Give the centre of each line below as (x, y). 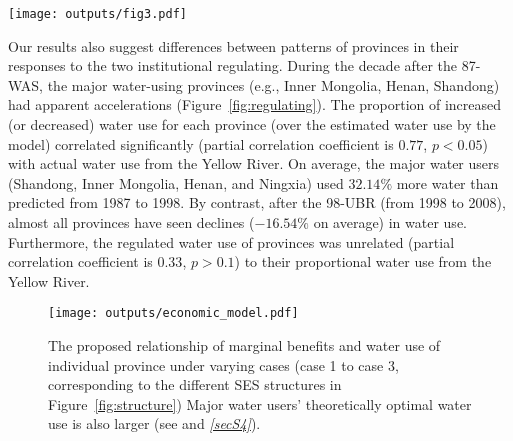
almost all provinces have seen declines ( (131, 222)
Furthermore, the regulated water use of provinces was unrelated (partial (231, 241)
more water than (447, 182)
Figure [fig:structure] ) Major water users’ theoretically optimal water (260, 403)
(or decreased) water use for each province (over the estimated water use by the (252, 124)
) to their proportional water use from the (363, 261)
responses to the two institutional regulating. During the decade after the (233, 65)
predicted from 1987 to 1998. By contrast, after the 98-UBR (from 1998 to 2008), (257, 202)
